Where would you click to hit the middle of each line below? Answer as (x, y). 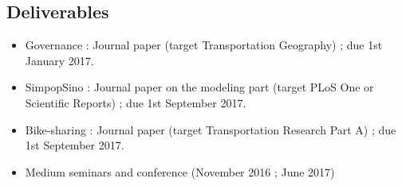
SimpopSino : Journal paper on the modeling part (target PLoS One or (199, 87)
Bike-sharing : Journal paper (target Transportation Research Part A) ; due (211, 129)
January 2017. (59, 60)
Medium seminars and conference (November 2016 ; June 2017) (180, 171)
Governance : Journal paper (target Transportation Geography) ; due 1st (204, 45)
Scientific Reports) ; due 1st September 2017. (136, 102)
